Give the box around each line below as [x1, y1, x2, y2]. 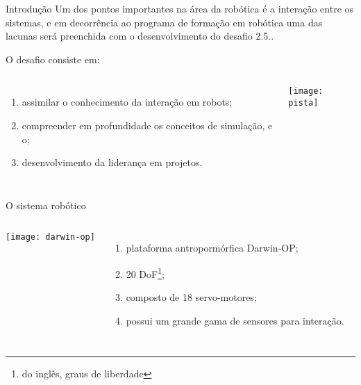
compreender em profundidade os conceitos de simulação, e [22, 117, 273, 132]
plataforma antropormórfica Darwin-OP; [126, 240, 299, 255]
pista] [288, 98, 319, 108]
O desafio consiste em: [6, 51, 100, 66]
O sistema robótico [6, 197, 86, 212]
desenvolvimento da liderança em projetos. [22, 155, 203, 170]
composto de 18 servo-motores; [126, 290, 257, 304]
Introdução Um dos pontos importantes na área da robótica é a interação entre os [6, 1, 354, 15]
